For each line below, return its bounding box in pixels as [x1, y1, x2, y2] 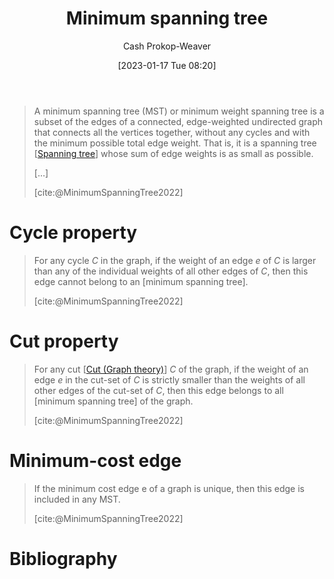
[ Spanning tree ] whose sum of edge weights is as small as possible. [33, 147, 314, 159]
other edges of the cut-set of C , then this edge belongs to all [33, 384, 284, 396]
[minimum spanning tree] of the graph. [33, 395, 194, 407]
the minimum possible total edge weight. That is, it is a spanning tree [33, 137, 317, 149]
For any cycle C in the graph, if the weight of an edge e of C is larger [33, 254, 317, 266]
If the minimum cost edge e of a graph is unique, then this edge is [33, 482, 305, 494]
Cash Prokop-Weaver [122, 40, 212, 52]
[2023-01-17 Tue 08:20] [117, 59, 217, 71]
